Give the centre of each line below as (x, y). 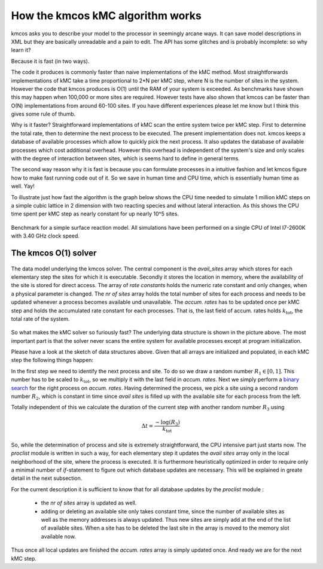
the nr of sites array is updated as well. (89, 503)
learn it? (21, 50)
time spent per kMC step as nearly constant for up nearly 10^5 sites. (95, 214)
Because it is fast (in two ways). (50, 61)
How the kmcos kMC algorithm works (106, 16)
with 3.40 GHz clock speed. (45, 236)
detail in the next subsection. (47, 478)
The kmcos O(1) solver (54, 253)
